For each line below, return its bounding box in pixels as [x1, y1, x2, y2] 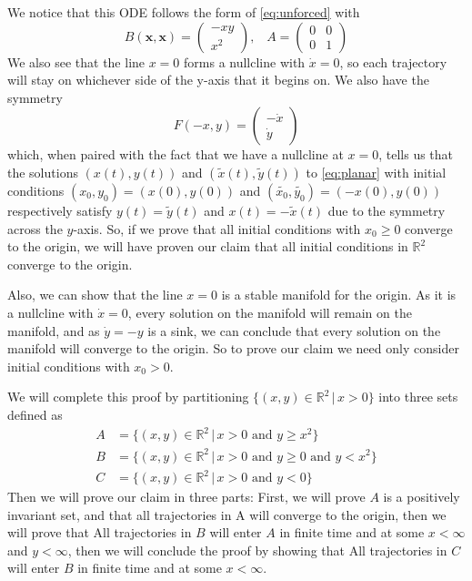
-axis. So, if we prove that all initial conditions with [73, 219, 361, 238]
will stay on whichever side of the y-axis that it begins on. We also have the [7, 70, 429, 89]
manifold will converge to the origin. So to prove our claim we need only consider [7, 339, 459, 358]
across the [7, 219, 63, 238]
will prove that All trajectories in [7, 523, 192, 542]
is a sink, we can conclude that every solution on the [147, 321, 441, 340]
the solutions [7, 162, 78, 181]
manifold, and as [7, 321, 100, 340]
